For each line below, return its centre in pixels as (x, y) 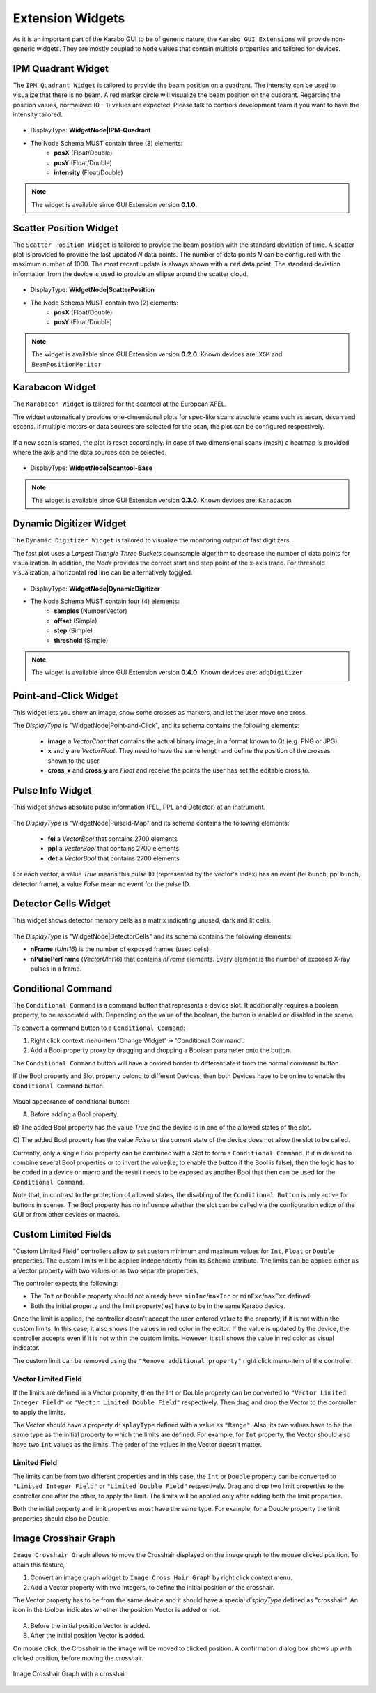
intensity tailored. (38, 114)
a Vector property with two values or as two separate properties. (105, 1270)
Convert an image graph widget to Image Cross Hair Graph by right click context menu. (161, 1578)
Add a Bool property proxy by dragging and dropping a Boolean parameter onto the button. (161, 1050)
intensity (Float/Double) (88, 172)
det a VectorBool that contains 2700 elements (114, 858)
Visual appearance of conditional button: (71, 1102)
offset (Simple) (76, 621)
